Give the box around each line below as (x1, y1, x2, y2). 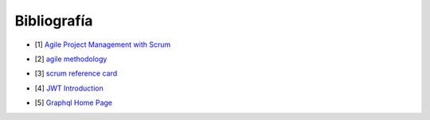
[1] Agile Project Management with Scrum (34, 40, 171, 49)
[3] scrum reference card (34, 68, 118, 79)
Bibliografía (14, 12, 93, 29)
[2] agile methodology (34, 54, 107, 64)
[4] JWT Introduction (34, 83, 104, 93)
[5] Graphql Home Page (34, 98, 113, 107)
